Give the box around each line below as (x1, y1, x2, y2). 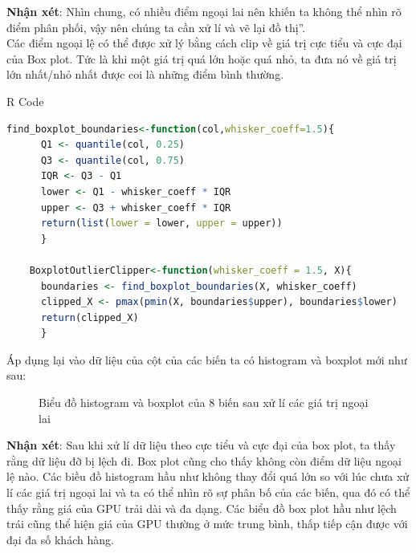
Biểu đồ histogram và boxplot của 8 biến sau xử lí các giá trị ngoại (39, 394, 369, 411)
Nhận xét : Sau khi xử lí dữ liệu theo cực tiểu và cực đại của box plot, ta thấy (6, 437, 396, 453)
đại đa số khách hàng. (6, 531, 114, 547)
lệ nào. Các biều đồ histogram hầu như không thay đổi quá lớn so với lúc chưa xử (6, 468, 410, 485)
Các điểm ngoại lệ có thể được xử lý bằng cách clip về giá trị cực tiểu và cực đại (6, 35, 402, 51)
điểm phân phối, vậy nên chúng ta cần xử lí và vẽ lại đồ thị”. (6, 18, 306, 35)
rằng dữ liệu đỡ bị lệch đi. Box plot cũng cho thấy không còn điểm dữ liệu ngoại (6, 452, 402, 469)
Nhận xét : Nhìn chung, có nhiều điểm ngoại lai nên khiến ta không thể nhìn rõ (6, 3, 402, 19)
